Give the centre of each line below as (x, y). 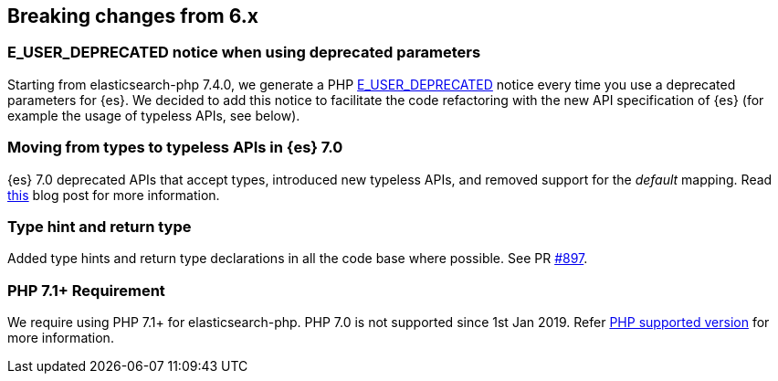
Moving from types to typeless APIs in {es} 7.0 (175, 148)
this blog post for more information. (114, 195)
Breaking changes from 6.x (133, 16)
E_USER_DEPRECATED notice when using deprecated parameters (244, 53)
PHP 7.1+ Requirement (86, 290)
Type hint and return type (100, 226)
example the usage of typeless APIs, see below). (154, 115)
